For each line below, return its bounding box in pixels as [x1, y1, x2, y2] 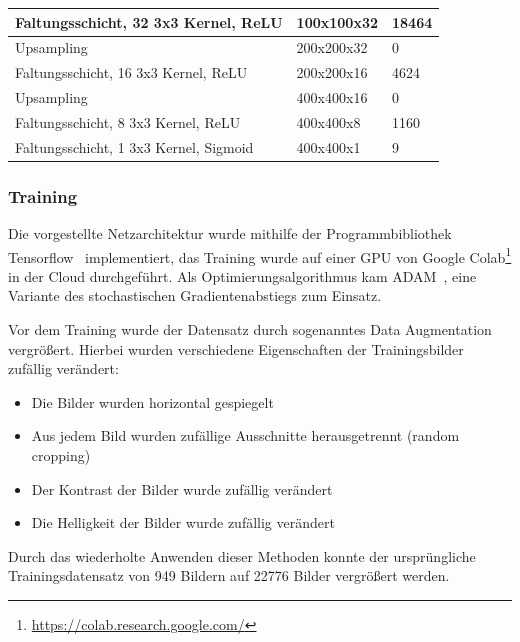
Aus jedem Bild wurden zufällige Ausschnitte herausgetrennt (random [31, 425, 460, 446]
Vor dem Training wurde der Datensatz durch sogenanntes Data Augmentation [8, 319, 492, 340]
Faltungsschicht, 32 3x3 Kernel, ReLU [15, 11, 283, 32]
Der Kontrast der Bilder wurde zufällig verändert [31, 478, 333, 499]
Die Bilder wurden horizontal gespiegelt [31, 391, 274, 412]
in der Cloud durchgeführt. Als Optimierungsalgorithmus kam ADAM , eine [8, 265, 477, 286]
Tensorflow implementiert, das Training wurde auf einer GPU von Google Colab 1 [8, 243, 512, 267]
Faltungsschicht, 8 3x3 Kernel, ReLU [15, 111, 241, 132]
